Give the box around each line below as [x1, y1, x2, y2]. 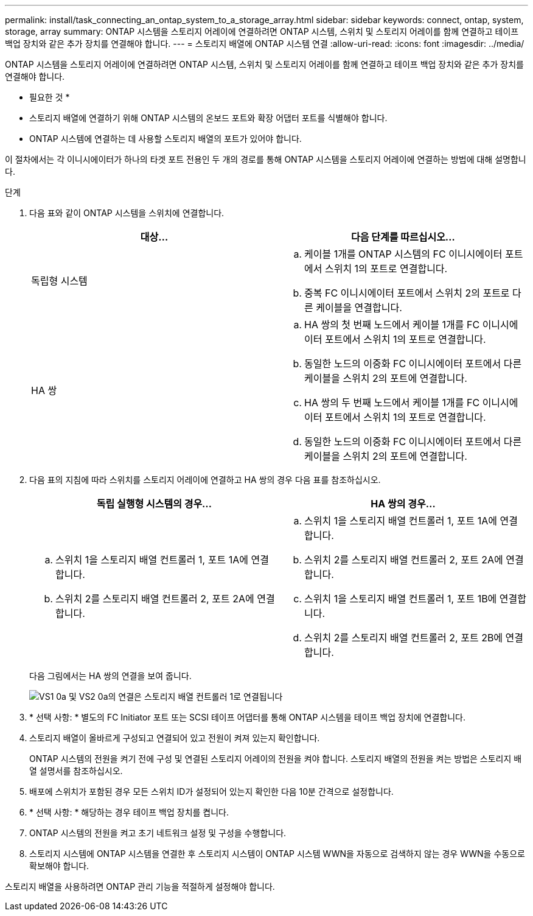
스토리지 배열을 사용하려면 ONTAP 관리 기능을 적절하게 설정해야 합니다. [5, 881, 275, 892]
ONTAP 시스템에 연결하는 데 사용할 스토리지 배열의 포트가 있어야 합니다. [29, 133, 302, 144]
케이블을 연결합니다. [316, 301, 402, 314]
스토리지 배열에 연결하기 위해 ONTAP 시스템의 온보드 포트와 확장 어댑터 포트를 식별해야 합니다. [29, 113, 388, 123]
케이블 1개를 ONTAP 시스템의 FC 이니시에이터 [304, 248, 503, 260]
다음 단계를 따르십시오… [351, 231, 455, 243]
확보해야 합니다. [29, 861, 89, 871]
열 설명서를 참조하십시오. [29, 766, 123, 776]
